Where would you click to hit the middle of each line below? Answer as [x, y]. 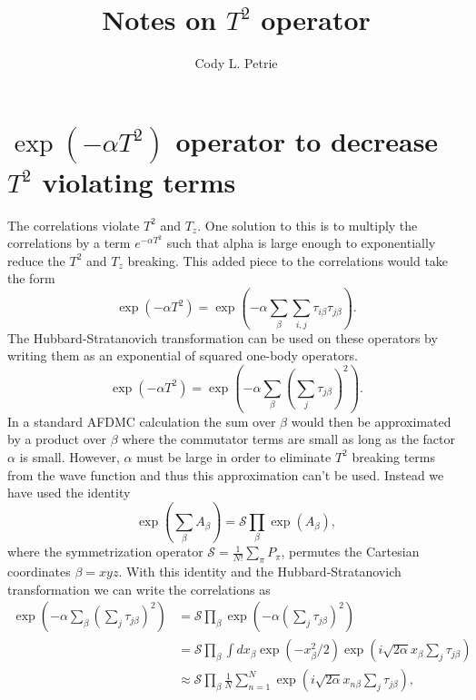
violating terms [139, 181]
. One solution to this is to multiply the [307, 225]
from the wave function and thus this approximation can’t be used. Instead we [226, 474]
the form [31, 278]
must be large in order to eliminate [234, 456]
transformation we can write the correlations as [139, 589]
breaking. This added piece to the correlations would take [288, 260]
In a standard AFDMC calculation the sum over [142, 421]
